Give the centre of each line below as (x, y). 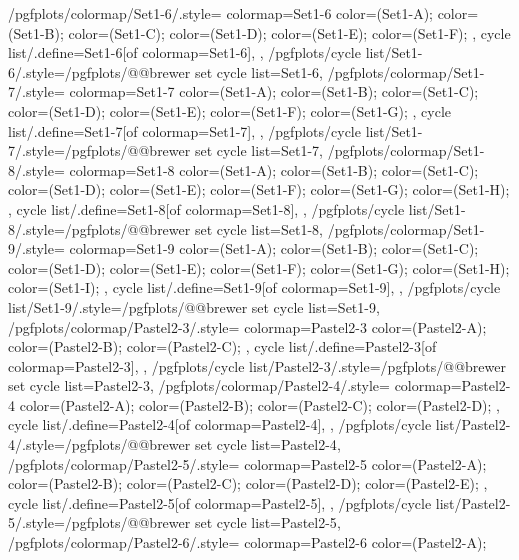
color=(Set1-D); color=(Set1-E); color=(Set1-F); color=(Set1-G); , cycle (230, 110)
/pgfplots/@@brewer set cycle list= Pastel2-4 (200, 444)
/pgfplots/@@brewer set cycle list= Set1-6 (192, 71)
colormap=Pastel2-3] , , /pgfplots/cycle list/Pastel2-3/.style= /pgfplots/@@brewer (257, 365)
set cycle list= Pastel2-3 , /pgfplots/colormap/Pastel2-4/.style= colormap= (235, 385)
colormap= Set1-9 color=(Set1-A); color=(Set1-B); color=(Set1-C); (274, 248)
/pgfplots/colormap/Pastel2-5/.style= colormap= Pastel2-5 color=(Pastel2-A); (247, 463)
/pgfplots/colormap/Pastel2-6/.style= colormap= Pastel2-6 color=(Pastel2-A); (247, 542)
